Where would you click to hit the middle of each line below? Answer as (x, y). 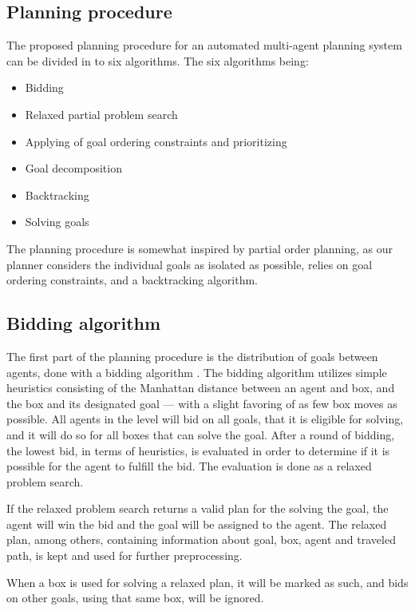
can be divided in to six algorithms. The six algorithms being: (158, 60)
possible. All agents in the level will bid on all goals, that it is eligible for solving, (205, 419)
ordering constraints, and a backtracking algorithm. (132, 280)
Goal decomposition (73, 168)
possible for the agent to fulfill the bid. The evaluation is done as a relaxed (189, 466)
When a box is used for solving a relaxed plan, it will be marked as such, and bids (207, 582)
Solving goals (57, 222)
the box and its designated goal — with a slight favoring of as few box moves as (202, 403)
